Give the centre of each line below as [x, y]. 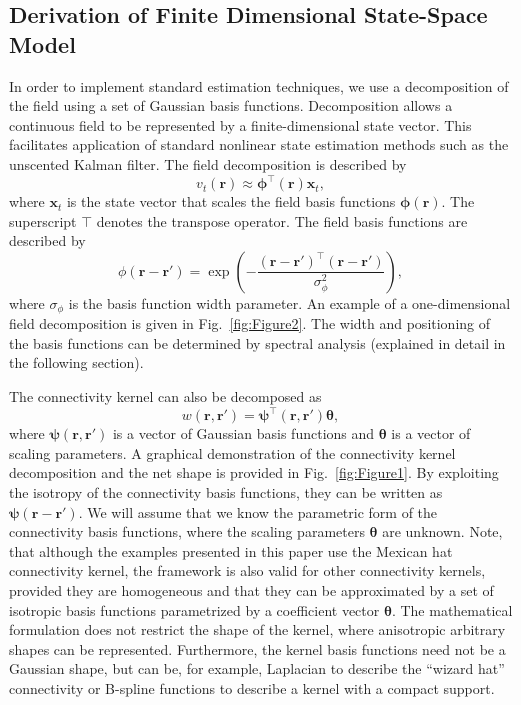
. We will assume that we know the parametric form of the [258, 511]
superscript [43, 220]
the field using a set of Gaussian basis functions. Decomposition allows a [231, 105]
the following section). [76, 362]
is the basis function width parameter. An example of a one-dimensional [289, 302]
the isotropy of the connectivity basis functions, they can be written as [226, 491]
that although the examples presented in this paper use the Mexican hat [231, 550]
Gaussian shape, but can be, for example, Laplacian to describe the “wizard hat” [257, 668]
